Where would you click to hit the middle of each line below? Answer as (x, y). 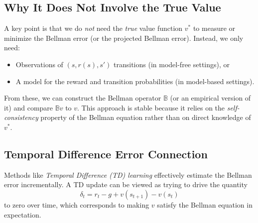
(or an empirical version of (210, 98)
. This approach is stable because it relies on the (151, 107)
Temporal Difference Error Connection (106, 154)
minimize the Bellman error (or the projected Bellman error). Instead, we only (124, 38)
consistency (21, 117)
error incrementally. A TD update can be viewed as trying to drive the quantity (126, 184)
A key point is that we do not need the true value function (93, 28)
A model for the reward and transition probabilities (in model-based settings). (135, 81)
